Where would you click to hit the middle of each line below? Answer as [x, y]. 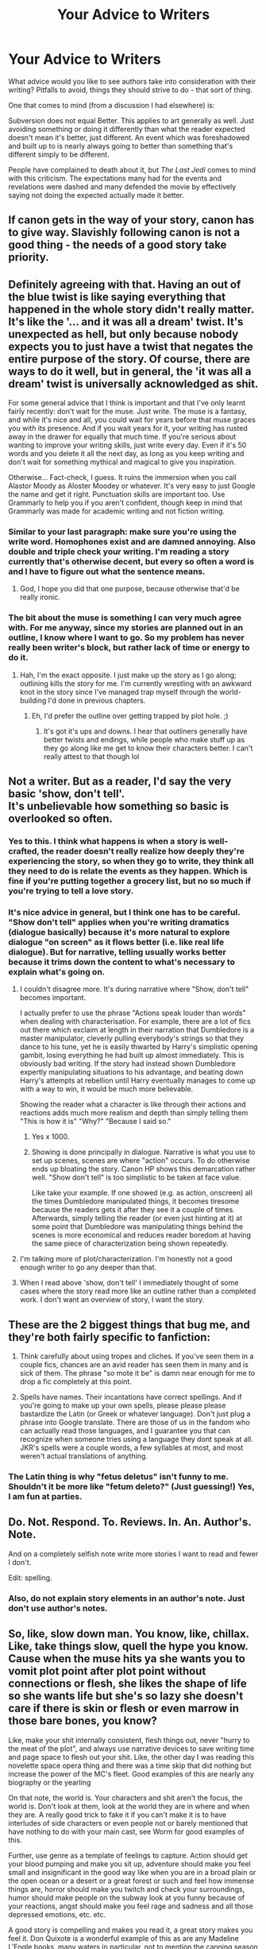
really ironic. [40, 597]
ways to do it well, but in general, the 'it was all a [130, 371]
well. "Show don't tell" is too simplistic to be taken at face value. [136, 1177]
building [33, 700]
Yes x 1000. [50, 1137]
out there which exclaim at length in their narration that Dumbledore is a [137, 1030]
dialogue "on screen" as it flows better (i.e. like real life [116, 942]
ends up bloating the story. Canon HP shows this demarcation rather [144, 1169]
